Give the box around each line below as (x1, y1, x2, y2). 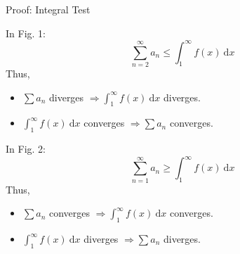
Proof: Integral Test (6, 2, 91, 16)
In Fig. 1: (6, 25, 46, 40)
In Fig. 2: (6, 141, 46, 156)
